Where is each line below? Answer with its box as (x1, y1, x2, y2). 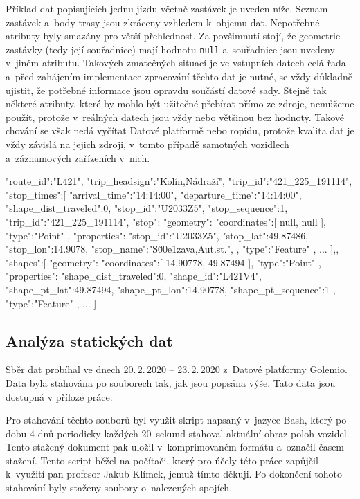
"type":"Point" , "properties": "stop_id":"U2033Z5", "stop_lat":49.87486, (6, 228, 309, 242)
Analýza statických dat (6, 329, 173, 351)
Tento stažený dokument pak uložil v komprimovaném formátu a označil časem (6, 439, 345, 454)
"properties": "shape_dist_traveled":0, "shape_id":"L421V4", (6, 269, 262, 283)
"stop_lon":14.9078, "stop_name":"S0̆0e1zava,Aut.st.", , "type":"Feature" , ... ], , (6, 242, 339, 256)
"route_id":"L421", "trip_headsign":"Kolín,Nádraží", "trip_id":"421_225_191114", (6, 174, 352, 188)
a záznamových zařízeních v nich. (6, 150, 150, 165)
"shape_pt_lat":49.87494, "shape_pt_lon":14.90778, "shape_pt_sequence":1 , (6, 282, 336, 296)
